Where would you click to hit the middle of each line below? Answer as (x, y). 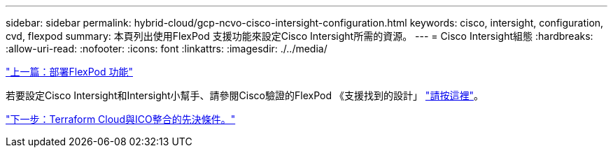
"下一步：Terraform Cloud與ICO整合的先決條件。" (121, 119)
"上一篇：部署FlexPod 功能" (69, 72)
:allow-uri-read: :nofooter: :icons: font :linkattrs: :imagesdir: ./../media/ (167, 49)
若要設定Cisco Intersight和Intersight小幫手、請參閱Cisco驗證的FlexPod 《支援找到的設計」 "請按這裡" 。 (245, 95)
